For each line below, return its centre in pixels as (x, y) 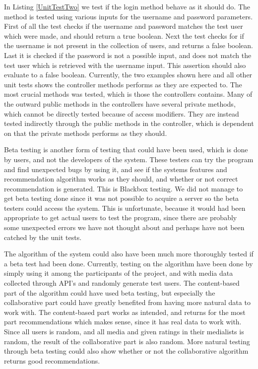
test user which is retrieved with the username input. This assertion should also (125, 65)
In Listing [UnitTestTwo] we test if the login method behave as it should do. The (127, 6)
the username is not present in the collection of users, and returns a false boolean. (129, 45)
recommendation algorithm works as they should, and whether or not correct (121, 179)
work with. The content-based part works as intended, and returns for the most (125, 312)
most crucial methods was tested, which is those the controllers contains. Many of (128, 94)
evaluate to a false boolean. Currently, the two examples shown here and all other (128, 75)
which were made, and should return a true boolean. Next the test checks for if (124, 35)
